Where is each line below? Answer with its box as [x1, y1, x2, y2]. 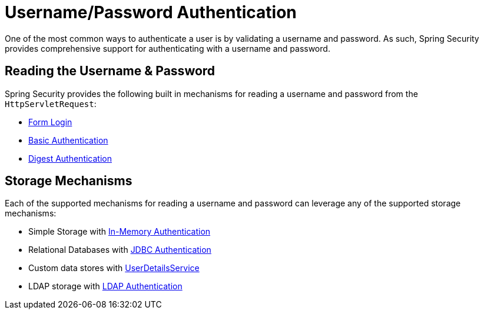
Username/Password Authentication [5, 2, 297, 22]
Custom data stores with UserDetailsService [28, 263, 200, 273]
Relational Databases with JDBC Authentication [28, 245, 211, 255]
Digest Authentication [28, 153, 112, 163]
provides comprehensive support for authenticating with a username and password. [5, 43, 330, 54]
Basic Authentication [28, 135, 108, 145]
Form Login [28, 116, 72, 127]
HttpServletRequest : [5, 98, 97, 109]
